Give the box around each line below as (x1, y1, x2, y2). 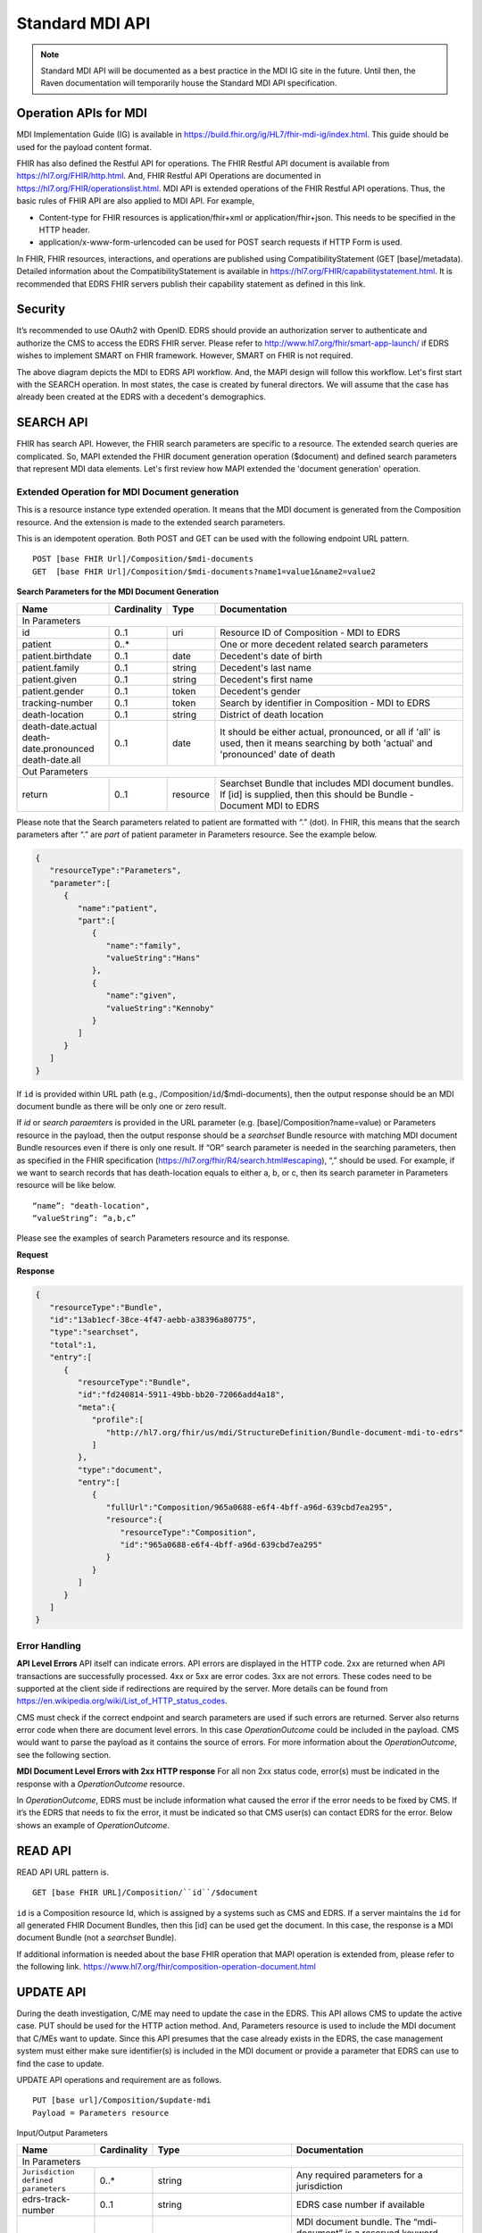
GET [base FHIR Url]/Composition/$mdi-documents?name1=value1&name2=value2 (32, 566, 377, 576)
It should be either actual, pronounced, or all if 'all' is (220, 725, 441, 738)
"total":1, (49, 1340, 97, 1350)
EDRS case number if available (295, 2198, 426, 2211)
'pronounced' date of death (220, 748, 336, 760)
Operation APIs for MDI (16, 105, 147, 121)
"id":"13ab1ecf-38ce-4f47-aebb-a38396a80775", (49, 1315, 257, 1326)
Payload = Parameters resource (32, 2108, 170, 2118)
